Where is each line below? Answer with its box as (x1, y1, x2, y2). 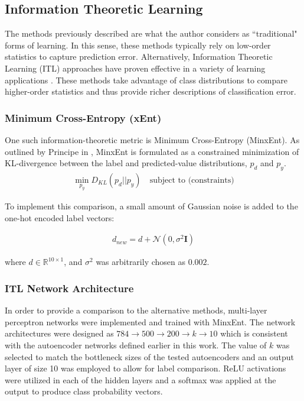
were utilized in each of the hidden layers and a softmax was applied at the (5, 373, 276, 386)
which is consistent (220, 327, 288, 339)
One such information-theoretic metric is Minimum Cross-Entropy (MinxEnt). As (5, 133, 300, 145)
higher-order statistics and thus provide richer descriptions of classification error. (5, 85, 296, 98)
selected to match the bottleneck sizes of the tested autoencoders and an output (5, 350, 294, 363)
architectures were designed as (5, 327, 114, 339)
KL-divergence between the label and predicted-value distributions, (5, 157, 247, 169)
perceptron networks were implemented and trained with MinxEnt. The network (5, 315, 296, 328)
